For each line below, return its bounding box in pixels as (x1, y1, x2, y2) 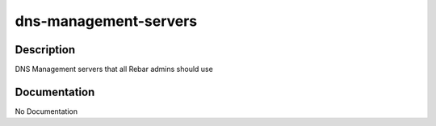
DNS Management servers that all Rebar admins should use (15, 65, 213, 74)
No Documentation (15, 106, 78, 116)
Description (15, 43, 76, 57)
